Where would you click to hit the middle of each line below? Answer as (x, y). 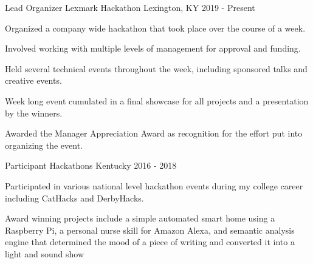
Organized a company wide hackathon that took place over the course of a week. (155, 28)
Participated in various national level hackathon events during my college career (154, 185)
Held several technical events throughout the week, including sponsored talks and (156, 68)
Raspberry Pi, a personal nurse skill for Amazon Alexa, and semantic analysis (150, 230)
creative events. (33, 80)
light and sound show (45, 253)
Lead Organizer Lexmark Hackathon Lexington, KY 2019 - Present (130, 7)
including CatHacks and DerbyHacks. (74, 198)
